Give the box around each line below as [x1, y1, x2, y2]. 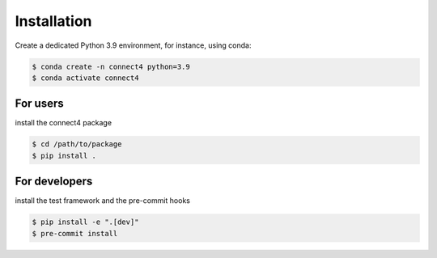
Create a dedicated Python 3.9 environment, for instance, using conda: [15, 40, 252, 50]
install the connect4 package [15, 118, 112, 128]
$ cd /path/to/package [32, 140, 122, 149]
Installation [15, 12, 92, 30]
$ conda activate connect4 [32, 73, 139, 82]
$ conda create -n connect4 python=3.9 [32, 61, 190, 71]
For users [15, 97, 64, 111]
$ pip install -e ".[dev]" [32, 218, 139, 226]
